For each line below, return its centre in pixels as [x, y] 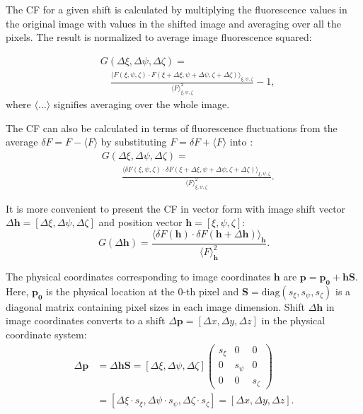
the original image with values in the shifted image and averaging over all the [173, 23]
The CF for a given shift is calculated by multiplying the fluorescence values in [177, 9]
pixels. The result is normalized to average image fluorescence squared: [159, 37]
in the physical [293, 320]
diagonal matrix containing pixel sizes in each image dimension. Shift [156, 306]
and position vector [140, 222]
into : [241, 142]
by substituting [134, 142]
